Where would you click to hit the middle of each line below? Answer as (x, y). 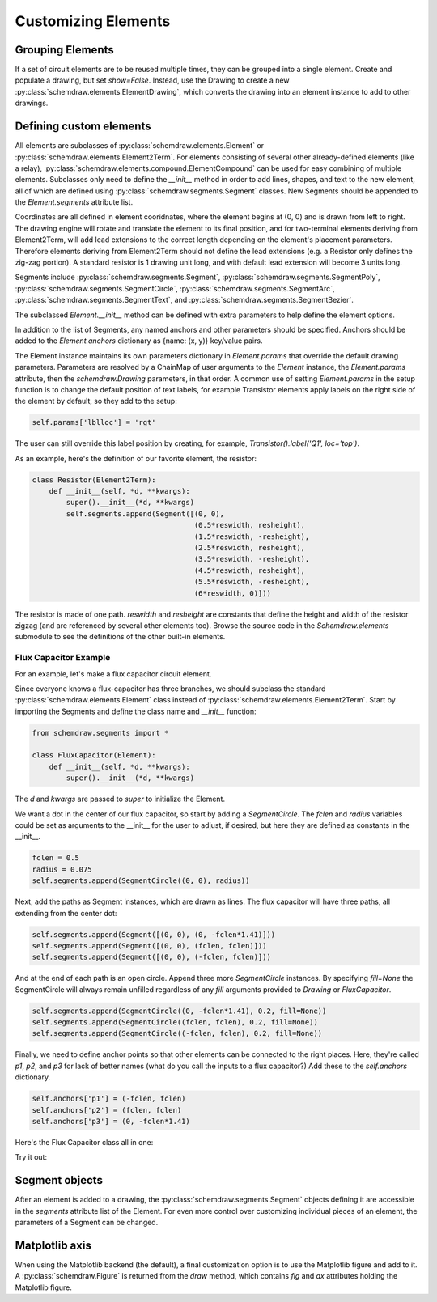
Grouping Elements (64, 50)
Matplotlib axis (53, 1245)
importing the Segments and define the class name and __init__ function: (136, 711)
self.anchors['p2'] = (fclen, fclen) (107, 1110)
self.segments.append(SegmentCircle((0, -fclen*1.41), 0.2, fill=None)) (179, 1011)
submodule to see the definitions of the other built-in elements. (120, 637)
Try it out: (31, 1157)
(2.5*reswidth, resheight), (250, 548)
